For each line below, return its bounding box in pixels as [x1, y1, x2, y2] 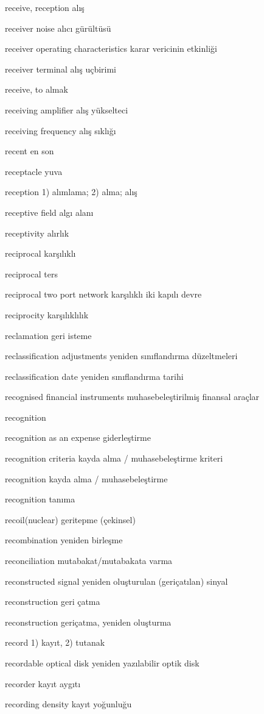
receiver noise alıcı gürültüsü [5, 21, 111, 34]
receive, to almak [5, 83, 68, 96]
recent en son [5, 145, 54, 157]
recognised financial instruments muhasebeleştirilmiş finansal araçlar [5, 390, 260, 403]
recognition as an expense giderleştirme [5, 431, 151, 444]
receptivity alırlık [5, 226, 69, 239]
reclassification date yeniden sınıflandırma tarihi [5, 369, 184, 382]
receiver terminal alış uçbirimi [5, 62, 117, 75]
